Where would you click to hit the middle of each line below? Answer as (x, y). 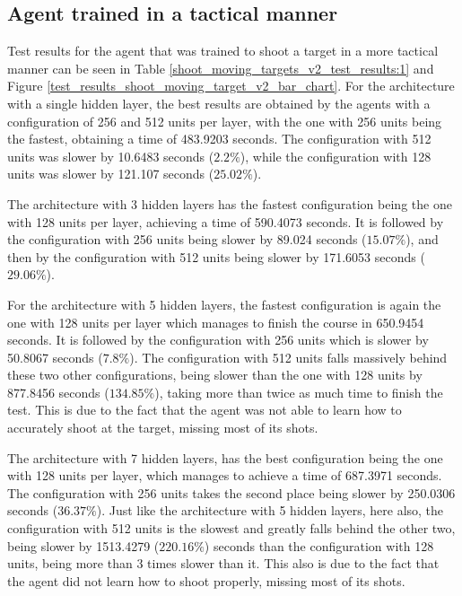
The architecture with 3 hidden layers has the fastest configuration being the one (230, 203)
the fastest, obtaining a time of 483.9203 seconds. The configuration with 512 (219, 139)
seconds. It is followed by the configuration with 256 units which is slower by (218, 340)
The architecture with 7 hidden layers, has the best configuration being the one (225, 457)
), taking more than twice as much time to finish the (299, 392)
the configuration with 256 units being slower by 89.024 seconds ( (187, 239)
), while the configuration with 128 (336, 156)
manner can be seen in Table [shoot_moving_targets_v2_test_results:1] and (221, 68)
